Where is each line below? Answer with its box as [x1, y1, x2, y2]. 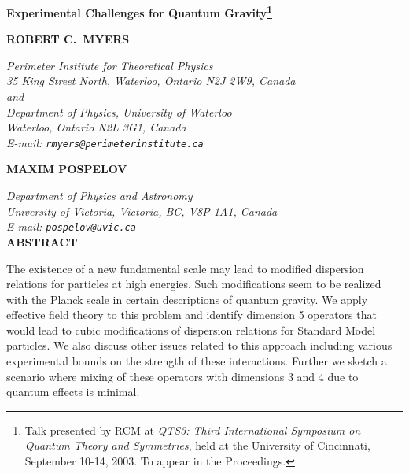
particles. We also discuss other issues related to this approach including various [6, 337, 392, 354]
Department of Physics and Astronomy [6, 187, 193, 204]
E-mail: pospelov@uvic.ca [6, 218, 136, 235]
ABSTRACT [6, 233, 78, 250]
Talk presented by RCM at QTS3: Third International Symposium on [24, 421, 361, 438]
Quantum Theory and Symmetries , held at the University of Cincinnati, [24, 437, 370, 454]
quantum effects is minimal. [6, 383, 140, 400]
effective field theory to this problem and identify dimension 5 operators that [6, 306, 377, 323]
